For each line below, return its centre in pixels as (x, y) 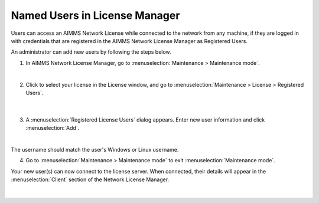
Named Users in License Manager (95, 15)
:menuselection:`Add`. (53, 128)
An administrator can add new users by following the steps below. (91, 52)
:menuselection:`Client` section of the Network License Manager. (90, 179)
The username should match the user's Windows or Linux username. (95, 149)
